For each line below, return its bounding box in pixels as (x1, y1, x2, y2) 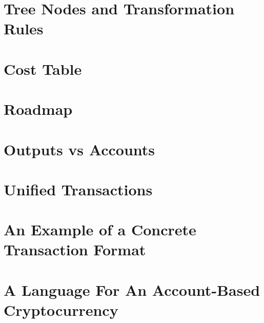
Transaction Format (4, 239, 146, 260)
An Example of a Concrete (4, 219, 196, 240)
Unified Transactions (4, 178, 153, 199)
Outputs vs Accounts (4, 138, 155, 159)
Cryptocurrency (4, 299, 118, 320)
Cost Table (4, 58, 82, 79)
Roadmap (4, 98, 73, 119)
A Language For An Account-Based (4, 279, 260, 300)
